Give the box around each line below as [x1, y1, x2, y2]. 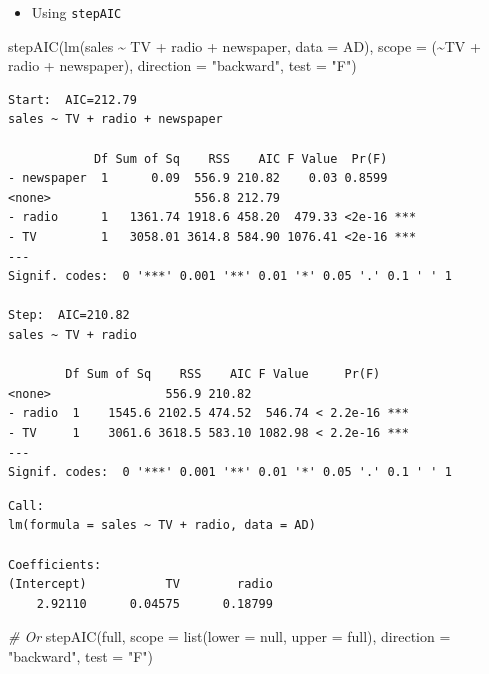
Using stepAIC [31, 2, 122, 22]
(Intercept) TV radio [8, 577, 273, 592]
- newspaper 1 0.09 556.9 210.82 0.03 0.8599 [8, 171, 388, 186]
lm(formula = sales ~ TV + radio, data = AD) [8, 518, 316, 533]
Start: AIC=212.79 [8, 92, 137, 107]
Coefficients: [8, 557, 102, 572]
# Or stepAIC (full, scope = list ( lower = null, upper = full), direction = [8, 626, 451, 647]
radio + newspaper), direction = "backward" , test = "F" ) [8, 55, 357, 76]
